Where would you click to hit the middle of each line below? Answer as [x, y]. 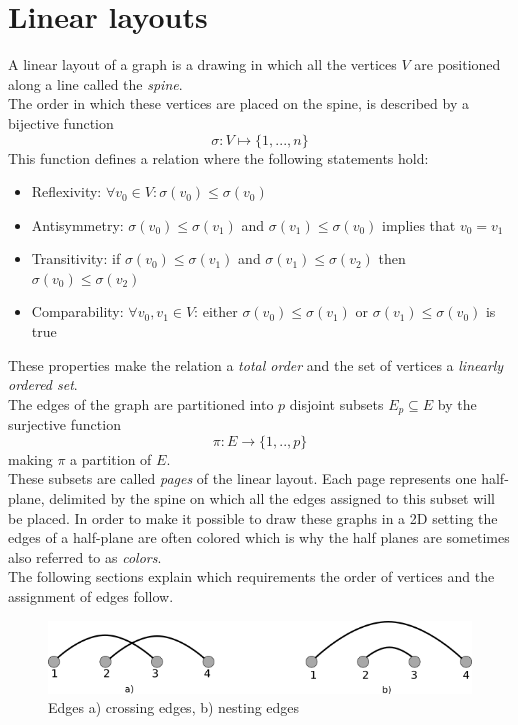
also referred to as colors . [85, 556]
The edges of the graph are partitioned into [141, 403]
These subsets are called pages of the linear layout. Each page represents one [242, 478]
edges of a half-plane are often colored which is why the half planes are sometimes [259, 537]
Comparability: [77, 311]
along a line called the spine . [95, 83]
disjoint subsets [336, 403]
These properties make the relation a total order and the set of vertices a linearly [256, 364]
